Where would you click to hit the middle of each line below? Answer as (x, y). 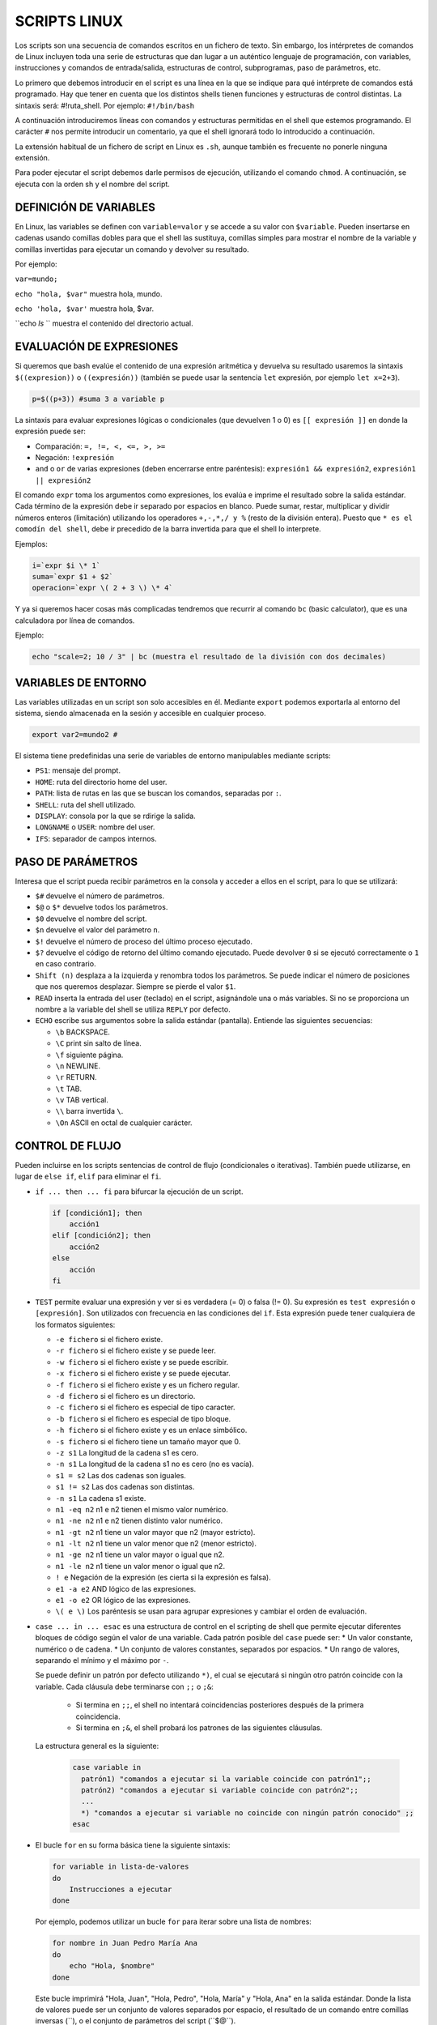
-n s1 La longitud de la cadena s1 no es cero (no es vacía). (155, 1464)
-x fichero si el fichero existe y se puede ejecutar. (143, 1374)
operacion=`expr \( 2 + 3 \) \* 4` (102, 588)
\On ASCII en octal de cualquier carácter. (124, 1123)
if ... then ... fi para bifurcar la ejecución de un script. (139, 1192)
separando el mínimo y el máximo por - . (102, 1660)
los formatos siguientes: (75, 1324)
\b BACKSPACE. (83, 1032)
